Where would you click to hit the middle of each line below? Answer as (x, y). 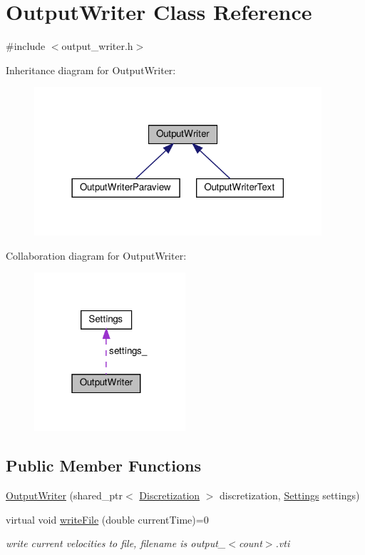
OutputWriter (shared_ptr (65, 495)
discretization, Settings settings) (290, 495)
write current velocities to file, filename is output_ (116, 543)
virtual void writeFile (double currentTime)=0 (107, 519)
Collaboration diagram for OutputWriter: (96, 255)
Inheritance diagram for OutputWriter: (91, 70)
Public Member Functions (103, 465)
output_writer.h (97, 46)
